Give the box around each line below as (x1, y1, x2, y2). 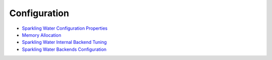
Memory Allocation (22, 32, 61, 38)
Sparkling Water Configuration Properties (22, 25, 108, 31)
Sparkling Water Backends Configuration (22, 46, 107, 52)
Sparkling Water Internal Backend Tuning (22, 39, 107, 45)
